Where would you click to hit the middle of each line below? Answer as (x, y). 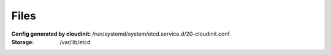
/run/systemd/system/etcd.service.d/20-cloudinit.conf (161, 34)
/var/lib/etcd (75, 42)
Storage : (23, 42)
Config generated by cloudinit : (51, 34)
